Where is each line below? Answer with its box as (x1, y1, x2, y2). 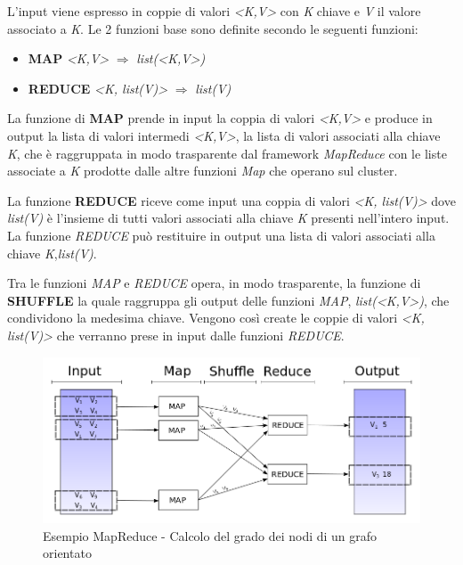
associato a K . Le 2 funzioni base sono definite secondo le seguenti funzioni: (7, 19, 418, 37)
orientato (43, 544, 92, 562)
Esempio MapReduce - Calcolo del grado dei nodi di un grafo (43, 526, 378, 545)
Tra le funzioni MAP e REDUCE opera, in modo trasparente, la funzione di (7, 274, 421, 292)
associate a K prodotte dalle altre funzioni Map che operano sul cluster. (7, 161, 398, 180)
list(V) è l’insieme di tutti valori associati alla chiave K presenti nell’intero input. (7, 209, 450, 227)
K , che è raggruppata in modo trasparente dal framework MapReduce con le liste (7, 143, 447, 162)
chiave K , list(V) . (7, 243, 97, 262)
